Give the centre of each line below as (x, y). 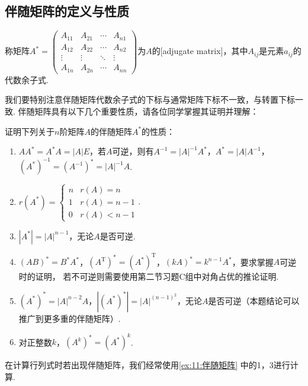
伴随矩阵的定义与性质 (67, 11)
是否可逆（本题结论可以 (254, 300)
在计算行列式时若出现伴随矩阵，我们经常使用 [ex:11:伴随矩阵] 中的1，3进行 (147, 365)
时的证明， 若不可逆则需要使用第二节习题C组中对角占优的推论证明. (149, 276)
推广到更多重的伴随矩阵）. (70, 318)
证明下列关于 (30, 131)
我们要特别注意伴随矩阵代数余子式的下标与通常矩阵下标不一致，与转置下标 (150, 99)
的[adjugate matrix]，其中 (200, 51)
